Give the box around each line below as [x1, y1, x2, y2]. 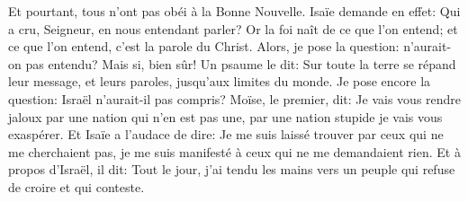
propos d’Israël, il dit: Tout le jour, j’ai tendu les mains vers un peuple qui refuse [8, 160, 455, 179]
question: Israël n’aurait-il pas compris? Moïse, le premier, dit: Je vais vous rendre [8, 89, 462, 108]
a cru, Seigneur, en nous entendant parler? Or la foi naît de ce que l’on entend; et [8, 19, 458, 38]
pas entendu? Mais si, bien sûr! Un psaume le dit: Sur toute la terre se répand [25, 54, 456, 73]
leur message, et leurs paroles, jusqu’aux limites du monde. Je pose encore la [8, 72, 431, 91]
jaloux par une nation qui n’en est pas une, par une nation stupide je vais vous [8, 107, 443, 126]
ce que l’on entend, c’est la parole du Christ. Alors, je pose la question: [8, 37, 400, 56]
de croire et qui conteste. [8, 177, 145, 196]
